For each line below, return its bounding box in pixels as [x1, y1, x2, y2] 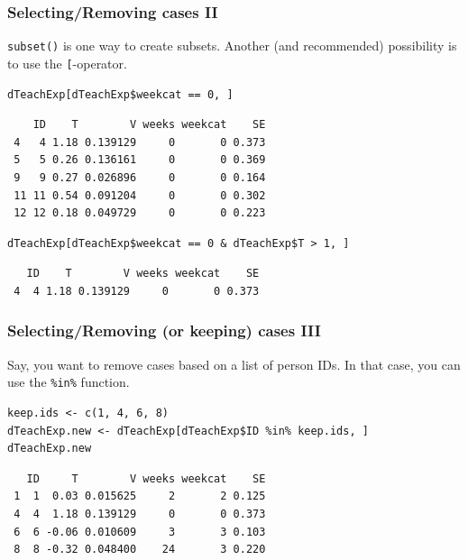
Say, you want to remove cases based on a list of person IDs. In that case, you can [7, 354, 461, 373]
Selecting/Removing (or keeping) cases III [7, 319, 321, 342]
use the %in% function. [7, 372, 130, 391]
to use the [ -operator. [7, 53, 127, 72]
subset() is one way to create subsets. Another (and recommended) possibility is [7, 36, 457, 55]
